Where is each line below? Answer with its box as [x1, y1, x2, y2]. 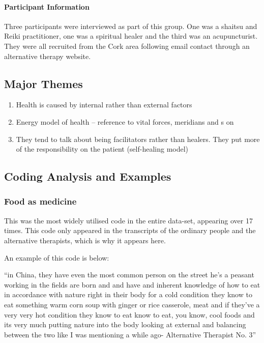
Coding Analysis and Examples [4, 168, 171, 184]
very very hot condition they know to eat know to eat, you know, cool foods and [4, 309, 255, 320]
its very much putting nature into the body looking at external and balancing [4, 319, 246, 330]
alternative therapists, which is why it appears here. [4, 235, 166, 245]
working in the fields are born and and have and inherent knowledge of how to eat [4, 279, 260, 290]
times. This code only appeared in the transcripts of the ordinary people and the [4, 225, 256, 236]
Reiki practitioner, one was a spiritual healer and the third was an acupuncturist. [4, 31, 258, 41]
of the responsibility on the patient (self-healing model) [16, 144, 189, 154]
